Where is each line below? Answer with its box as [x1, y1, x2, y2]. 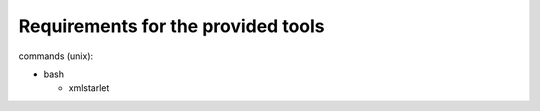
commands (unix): [18, 50, 94, 62]
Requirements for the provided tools [18, 15, 325, 37]
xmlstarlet [68, 82, 110, 94]
